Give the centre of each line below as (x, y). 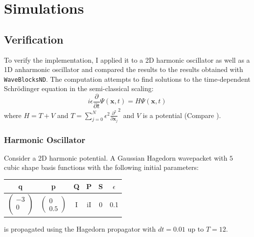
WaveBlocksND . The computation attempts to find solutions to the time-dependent (127, 79)
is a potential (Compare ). (182, 115)
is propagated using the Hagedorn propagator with (80, 228)
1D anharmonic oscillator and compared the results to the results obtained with (124, 69)
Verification (34, 39)
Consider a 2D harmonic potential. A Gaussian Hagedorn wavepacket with (116, 157)
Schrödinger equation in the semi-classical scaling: (79, 88)
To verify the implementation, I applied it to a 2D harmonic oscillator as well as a (127, 59)
